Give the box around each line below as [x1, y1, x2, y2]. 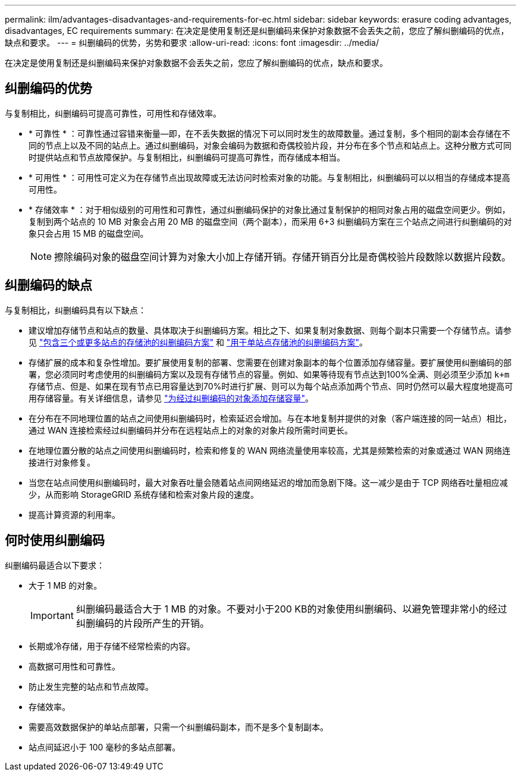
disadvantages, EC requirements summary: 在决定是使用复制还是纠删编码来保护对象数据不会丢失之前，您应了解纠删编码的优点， [5, 26, 509, 36]
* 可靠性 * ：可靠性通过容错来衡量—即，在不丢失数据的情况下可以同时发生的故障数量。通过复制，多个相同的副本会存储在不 [29, 128, 510, 139]
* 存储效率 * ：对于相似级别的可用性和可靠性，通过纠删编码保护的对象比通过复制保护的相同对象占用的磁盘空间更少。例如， [29, 204, 510, 215]
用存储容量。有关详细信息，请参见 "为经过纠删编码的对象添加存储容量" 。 [29, 392, 313, 403]
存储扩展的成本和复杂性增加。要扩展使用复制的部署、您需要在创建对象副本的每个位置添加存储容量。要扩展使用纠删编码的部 [29, 357, 511, 367]
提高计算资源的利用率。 [29, 509, 120, 520]
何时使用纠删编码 [5, 533, 105, 548]
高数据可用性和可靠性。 [29, 661, 120, 671]
